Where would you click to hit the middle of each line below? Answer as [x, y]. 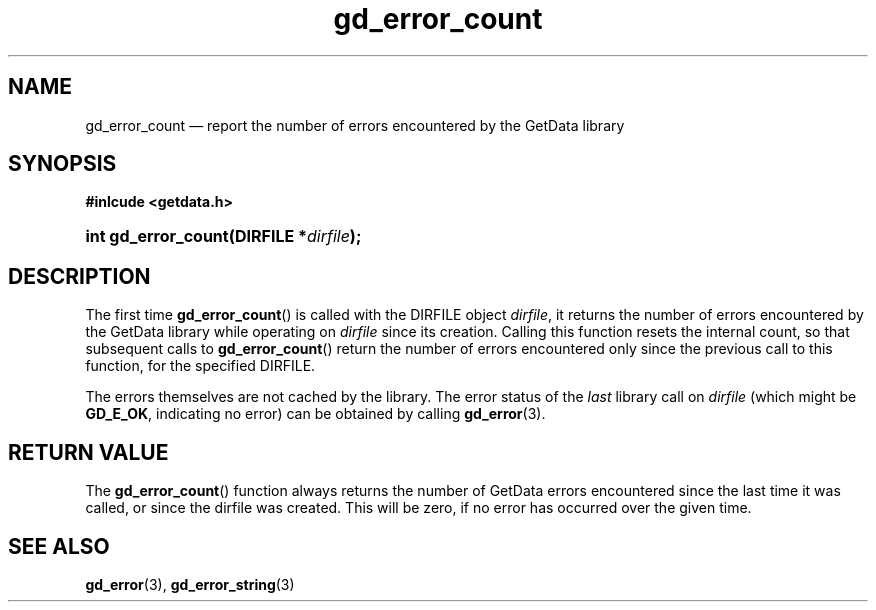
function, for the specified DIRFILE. [200, 366]
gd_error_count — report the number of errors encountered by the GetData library [355, 125]
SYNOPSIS [62, 164]
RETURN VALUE [88, 452]
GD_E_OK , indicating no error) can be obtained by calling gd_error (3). [315, 414]
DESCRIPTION [79, 276]
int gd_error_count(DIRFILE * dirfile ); [223, 236]
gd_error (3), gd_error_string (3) [190, 584]
